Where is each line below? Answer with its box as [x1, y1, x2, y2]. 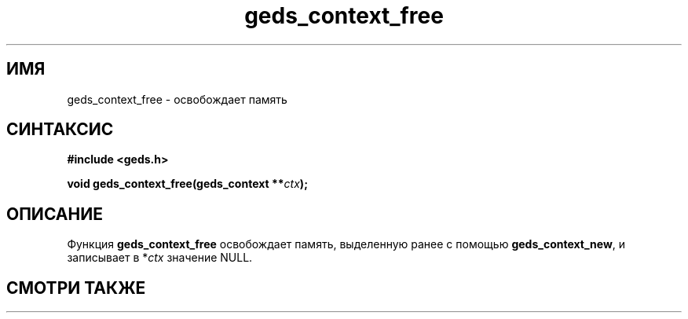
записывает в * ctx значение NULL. [67, 251, 253, 265]
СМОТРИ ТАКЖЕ [6, 277, 146, 298]
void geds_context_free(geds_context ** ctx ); [67, 177, 308, 191]
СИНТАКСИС [6, 119, 114, 140]
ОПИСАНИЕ [6, 203, 103, 224]
